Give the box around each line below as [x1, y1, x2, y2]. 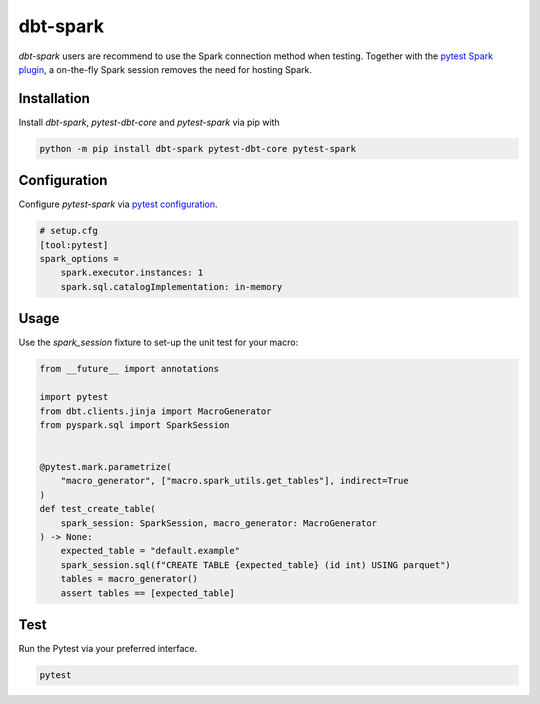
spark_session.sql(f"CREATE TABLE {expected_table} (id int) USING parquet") [60, 559, 452, 570]
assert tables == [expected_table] [60, 587, 235, 599]
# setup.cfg [39, 225, 99, 237]
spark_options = [39, 253, 120, 265]
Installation [18, 90, 90, 107]
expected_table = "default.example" [60, 545, 240, 557]
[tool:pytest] [39, 239, 109, 250]
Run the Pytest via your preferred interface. [18, 643, 198, 655]
